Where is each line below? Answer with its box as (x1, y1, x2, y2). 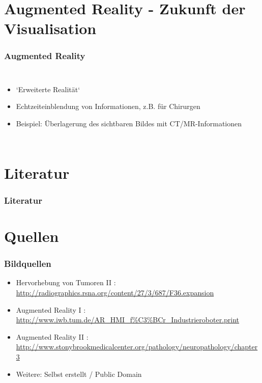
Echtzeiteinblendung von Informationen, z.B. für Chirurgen (16, 101, 200, 112)
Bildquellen (4, 257, 51, 270)
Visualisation (4, 18, 97, 39)
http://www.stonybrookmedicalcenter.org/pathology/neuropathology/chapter (16, 341, 258, 352)
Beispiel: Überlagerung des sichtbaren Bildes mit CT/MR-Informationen (16, 118, 242, 128)
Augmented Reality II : (16, 331, 89, 342)
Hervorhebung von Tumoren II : (16, 277, 116, 288)
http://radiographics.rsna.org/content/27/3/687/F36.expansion (16, 287, 214, 297)
